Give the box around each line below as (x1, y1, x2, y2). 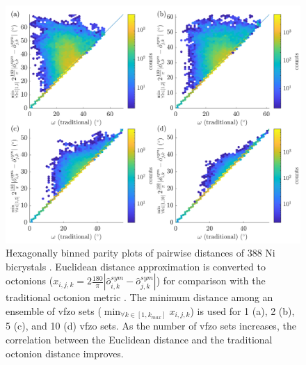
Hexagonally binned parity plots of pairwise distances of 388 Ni (6, 245, 275, 260)
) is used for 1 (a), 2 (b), (190, 303, 295, 318)
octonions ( (6, 273, 54, 288)
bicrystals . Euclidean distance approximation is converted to (6, 259, 266, 273)
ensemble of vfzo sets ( (6, 303, 102, 318)
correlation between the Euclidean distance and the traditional (6, 332, 273, 347)
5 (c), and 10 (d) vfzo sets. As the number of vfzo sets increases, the (6, 318, 296, 333)
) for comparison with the (156, 273, 266, 288)
